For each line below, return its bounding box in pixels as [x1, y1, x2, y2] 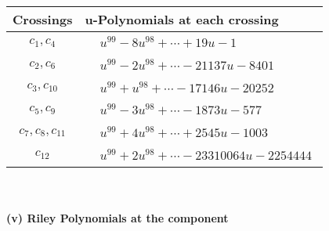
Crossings [13, 10, 73, 28]
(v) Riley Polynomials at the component [6, 210, 229, 226]
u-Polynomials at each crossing [85, 10, 279, 28]
